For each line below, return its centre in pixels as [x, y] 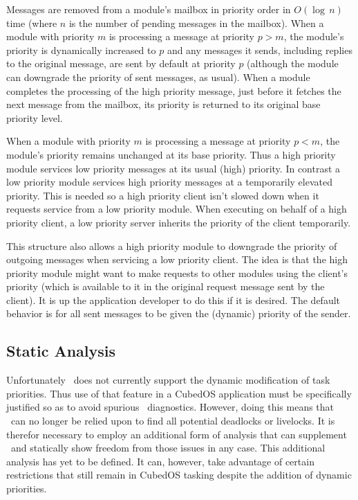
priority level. [35, 117]
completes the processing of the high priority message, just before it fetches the [174, 90]
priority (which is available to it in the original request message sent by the [166, 286]
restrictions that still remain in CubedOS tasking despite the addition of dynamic [179, 475]
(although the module [293, 63]
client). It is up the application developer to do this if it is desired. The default [173, 300]
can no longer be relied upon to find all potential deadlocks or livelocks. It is [173, 421]
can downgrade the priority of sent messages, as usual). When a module [158, 77]
